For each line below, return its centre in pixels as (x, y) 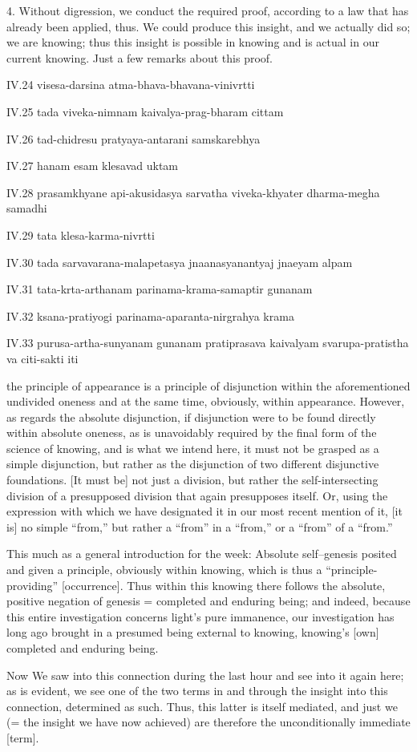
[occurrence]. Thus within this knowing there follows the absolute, (223, 585)
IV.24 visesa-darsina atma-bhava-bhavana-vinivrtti (131, 85)
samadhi (27, 208)
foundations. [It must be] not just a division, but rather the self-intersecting (192, 480)
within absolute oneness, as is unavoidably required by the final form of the (192, 433)
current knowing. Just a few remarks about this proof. (140, 57)
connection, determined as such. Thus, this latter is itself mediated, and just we (202, 706)
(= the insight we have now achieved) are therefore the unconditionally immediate (208, 722)
